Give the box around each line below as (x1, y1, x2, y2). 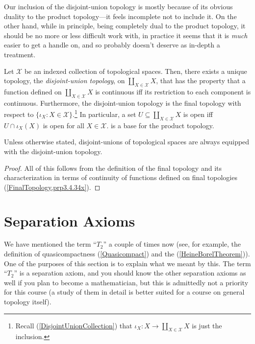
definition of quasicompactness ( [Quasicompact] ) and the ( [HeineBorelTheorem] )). (4, 249, 250, 259)
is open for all (43, 120, 84, 130)
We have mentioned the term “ (4, 239, 97, 249)
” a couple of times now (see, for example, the (103, 239, 241, 249)
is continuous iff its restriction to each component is (95, 86, 251, 96)
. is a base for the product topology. (106, 120, 214, 130)
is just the (192, 320, 222, 330)
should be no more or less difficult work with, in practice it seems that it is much (4, 30, 248, 40)
